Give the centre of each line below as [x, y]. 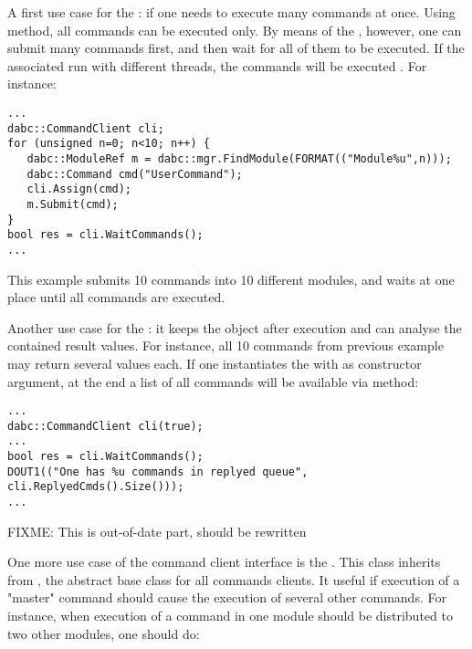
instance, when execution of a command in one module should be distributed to [230, 616]
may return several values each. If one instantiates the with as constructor [215, 363]
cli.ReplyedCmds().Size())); [96, 487]
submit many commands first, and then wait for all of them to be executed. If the [236, 48]
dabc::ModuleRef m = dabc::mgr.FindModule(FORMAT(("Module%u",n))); [239, 158]
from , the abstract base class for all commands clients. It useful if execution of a [234, 579]
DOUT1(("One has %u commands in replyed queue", [158, 471]
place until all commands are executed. [116, 297]
